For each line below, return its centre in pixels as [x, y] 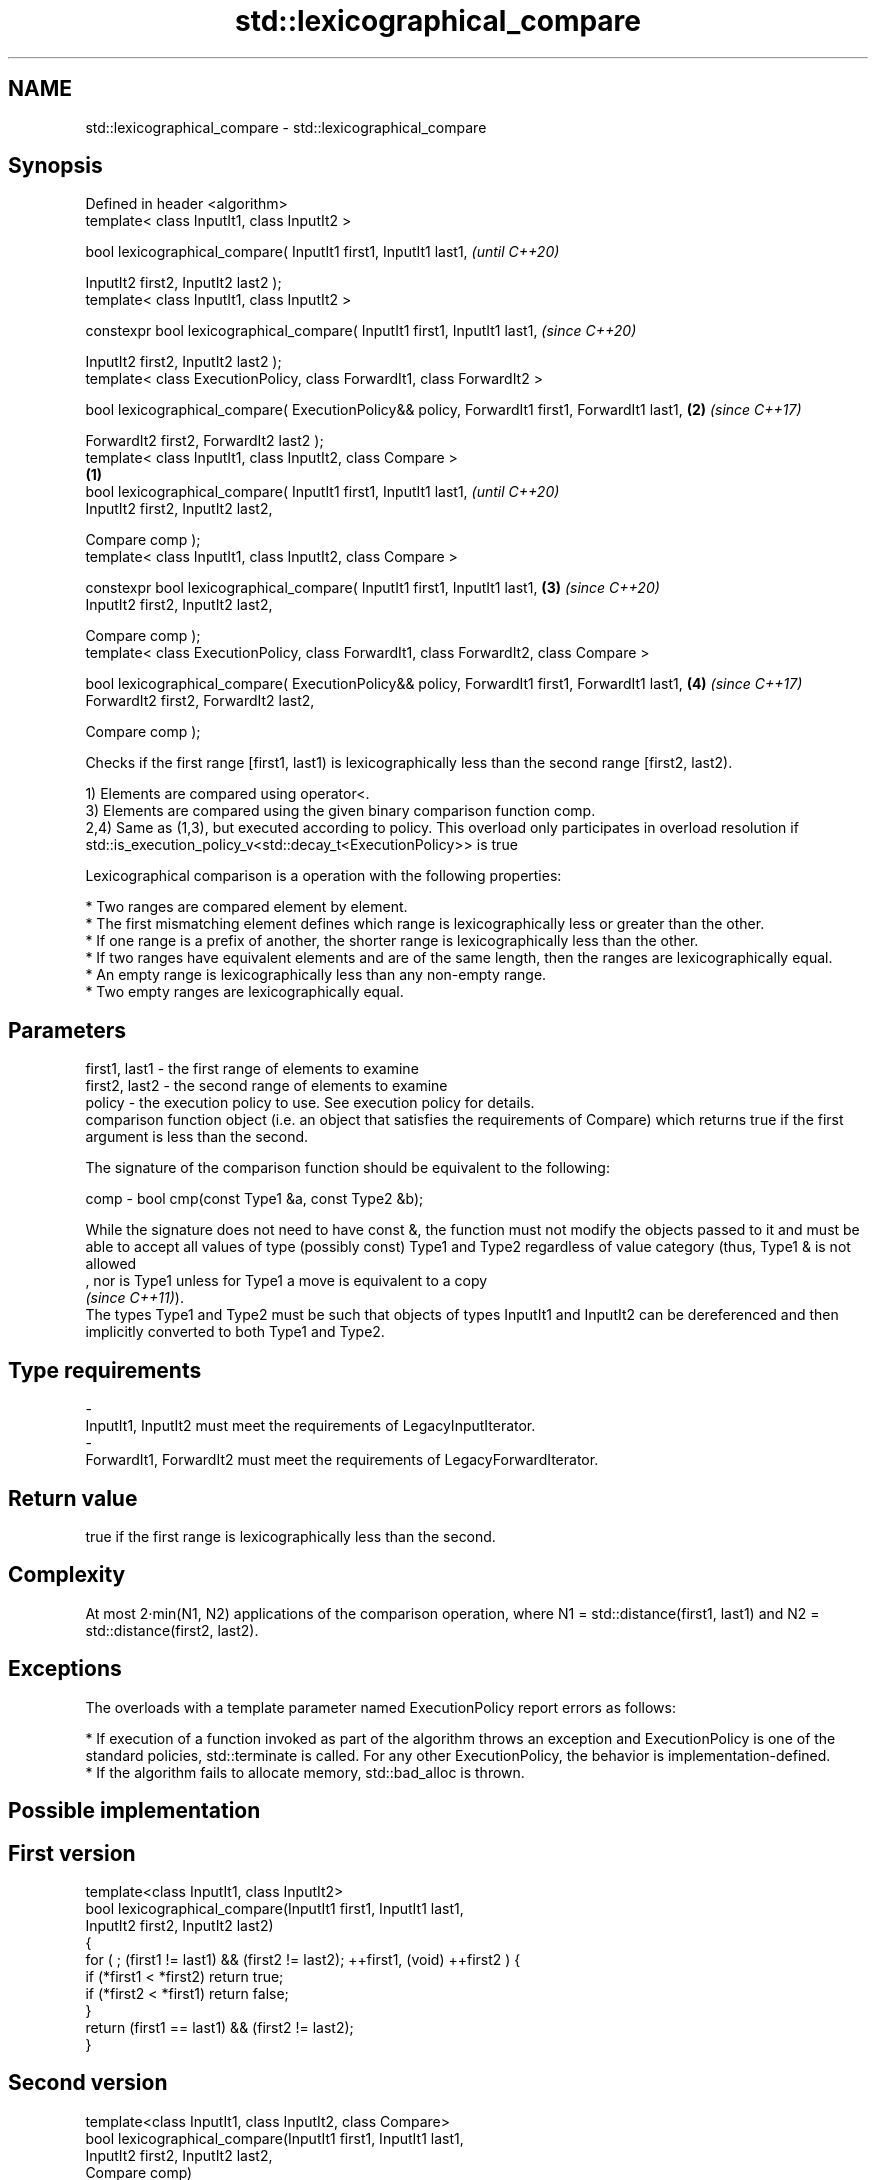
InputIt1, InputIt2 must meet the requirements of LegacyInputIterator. [310, 1426]
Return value [73, 1498]
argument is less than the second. [197, 1137]
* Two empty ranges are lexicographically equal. [244, 992]
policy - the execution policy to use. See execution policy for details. [310, 1103]
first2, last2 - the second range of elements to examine [266, 1086]
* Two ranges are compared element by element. [246, 907]
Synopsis [55, 166]
